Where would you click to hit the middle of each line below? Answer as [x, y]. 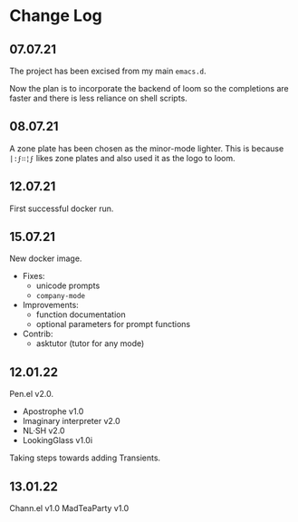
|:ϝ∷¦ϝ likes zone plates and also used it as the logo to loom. [122, 158]
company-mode [61, 296]
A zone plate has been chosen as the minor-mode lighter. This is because [147, 148]
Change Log [56, 16]
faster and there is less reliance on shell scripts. [98, 98]
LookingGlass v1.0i [58, 440]
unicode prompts [68, 285]
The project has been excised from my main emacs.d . [108, 71]
